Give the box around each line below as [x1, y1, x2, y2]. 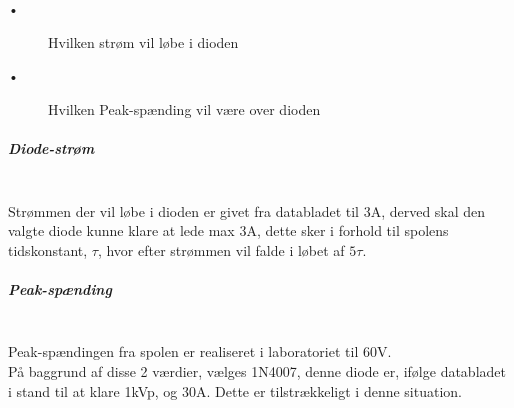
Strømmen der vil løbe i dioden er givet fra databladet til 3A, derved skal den [8, 200, 486, 221]
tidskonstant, [8, 239, 88, 260]
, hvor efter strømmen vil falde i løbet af [97, 239, 345, 260]
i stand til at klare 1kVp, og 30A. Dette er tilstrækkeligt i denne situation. [8, 380, 463, 401]
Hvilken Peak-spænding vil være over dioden [48, 98, 321, 119]
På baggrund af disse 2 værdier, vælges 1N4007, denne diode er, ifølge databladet [8, 361, 506, 382]
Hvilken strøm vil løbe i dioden [48, 31, 239, 52]
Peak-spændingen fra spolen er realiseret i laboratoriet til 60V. [8, 341, 392, 362]
